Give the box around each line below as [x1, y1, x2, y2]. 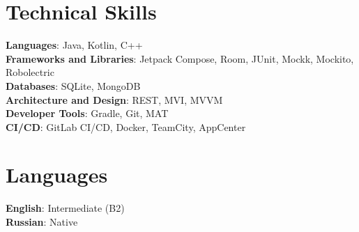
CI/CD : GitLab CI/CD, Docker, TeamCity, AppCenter [6, 119, 246, 134]
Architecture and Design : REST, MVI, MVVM [6, 92, 223, 107]
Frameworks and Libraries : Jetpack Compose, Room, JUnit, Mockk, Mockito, [6, 51, 354, 65]
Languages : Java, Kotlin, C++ [6, 38, 143, 52]
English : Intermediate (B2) [6, 201, 125, 215]
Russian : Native [6, 215, 78, 229]
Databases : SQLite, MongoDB [6, 78, 141, 93]
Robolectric [6, 65, 54, 79]
